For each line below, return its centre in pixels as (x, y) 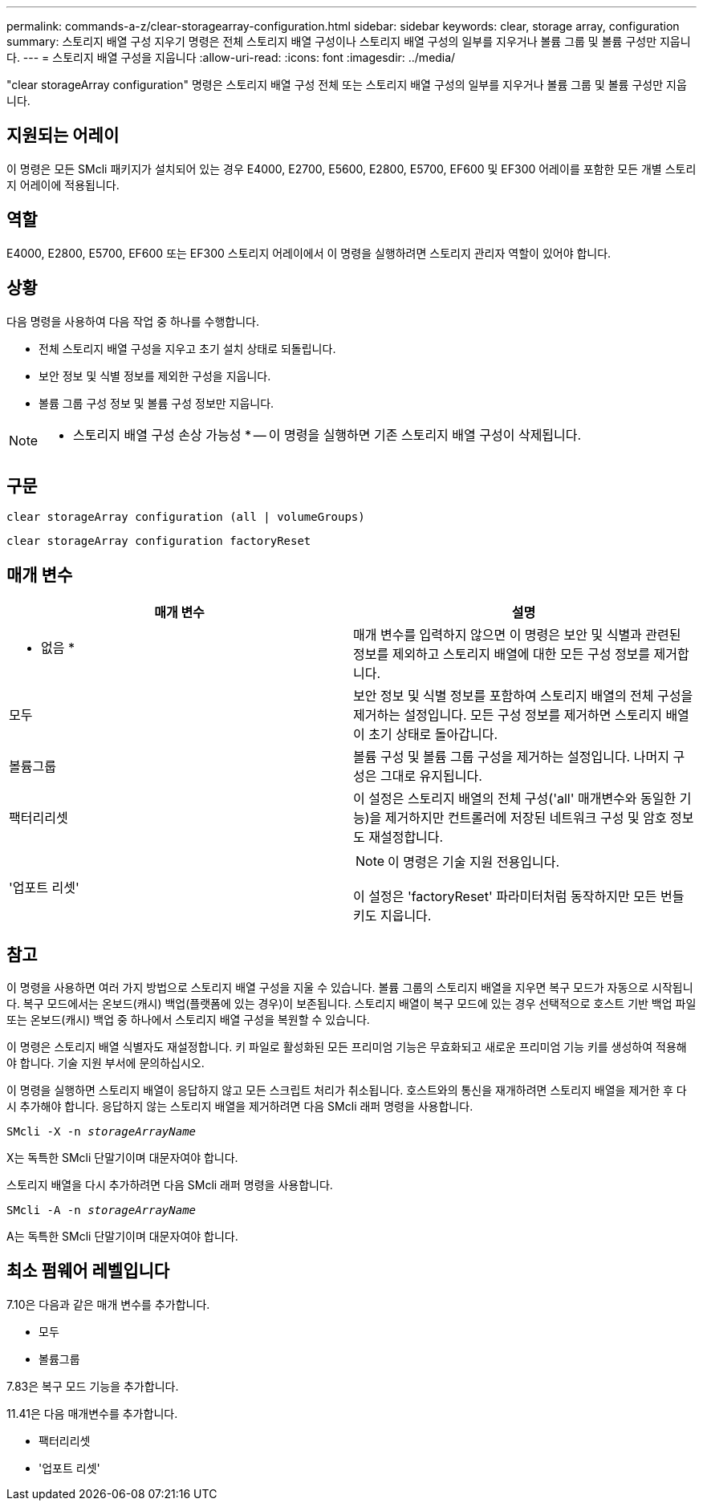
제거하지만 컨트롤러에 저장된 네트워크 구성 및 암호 (526, 818)
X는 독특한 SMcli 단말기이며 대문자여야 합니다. (122, 1158)
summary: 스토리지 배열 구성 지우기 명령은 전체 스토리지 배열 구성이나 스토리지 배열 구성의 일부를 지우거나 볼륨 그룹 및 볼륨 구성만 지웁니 (349, 41)
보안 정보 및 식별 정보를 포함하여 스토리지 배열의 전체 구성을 (523, 696)
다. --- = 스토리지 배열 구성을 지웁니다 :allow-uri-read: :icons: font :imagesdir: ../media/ (231, 57)
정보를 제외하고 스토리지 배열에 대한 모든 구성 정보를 (502, 654)
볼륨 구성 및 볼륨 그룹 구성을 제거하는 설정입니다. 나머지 (511, 757)
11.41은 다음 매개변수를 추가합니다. (92, 1413)
